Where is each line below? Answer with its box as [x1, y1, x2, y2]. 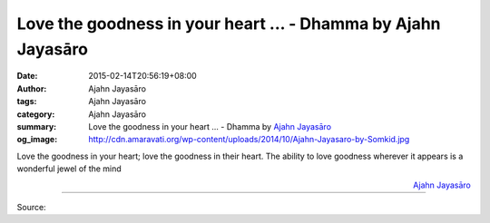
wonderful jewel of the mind [16, 163, 122, 174]
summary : [16, 121, 57, 131]
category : [16, 109, 55, 120]
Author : [16, 82, 47, 94]
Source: [16, 201, 46, 212]
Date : [16, 71, 38, 82]
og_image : [16, 134, 58, 145]
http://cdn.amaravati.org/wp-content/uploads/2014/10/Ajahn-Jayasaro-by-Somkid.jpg [88, 134, 410, 145]
